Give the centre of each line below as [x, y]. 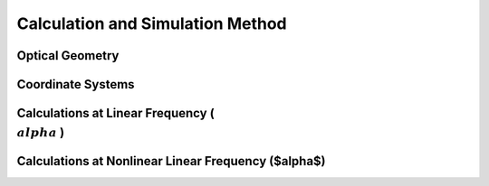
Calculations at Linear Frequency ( [115, 113]
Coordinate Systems [76, 84]
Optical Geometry [68, 56]
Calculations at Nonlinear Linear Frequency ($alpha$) [171, 161]
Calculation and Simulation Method [152, 23]
